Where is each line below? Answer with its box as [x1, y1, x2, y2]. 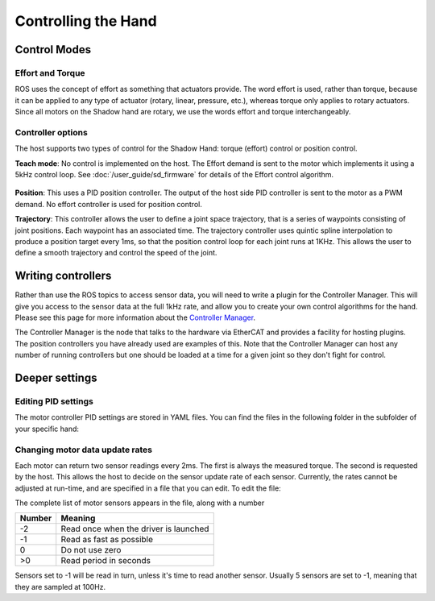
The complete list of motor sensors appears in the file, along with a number [14, 498, 265, 508]
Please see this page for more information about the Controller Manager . [14, 313, 256, 322]
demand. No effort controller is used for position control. [14, 199, 203, 209]
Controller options [14, 126, 88, 138]
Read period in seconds [60, 555, 151, 566]
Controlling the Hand [14, 12, 157, 30]
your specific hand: [14, 424, 80, 433]
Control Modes [14, 43, 92, 56]
